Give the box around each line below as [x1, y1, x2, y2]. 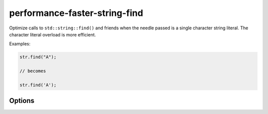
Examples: [9, 41, 31, 47]
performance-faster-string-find [9, 7, 143, 18]
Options [9, 97, 35, 105]
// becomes [19, 68, 46, 74]
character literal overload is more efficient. [9, 31, 96, 37]
